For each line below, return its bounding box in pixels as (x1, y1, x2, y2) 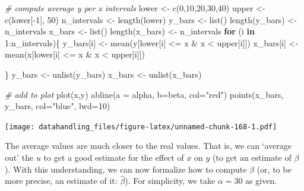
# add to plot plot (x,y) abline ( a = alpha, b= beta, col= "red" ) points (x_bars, (5, 88, 284, 100)
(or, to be (256, 163, 292, 175)
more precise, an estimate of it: (5, 174, 118, 187)
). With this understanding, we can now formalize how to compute (5, 163, 247, 175)
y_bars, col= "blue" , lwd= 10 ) (5, 100, 110, 112)
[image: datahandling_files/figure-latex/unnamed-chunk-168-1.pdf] (5, 122, 277, 131)
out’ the (5, 151, 34, 163)
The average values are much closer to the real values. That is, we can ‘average (5, 139, 292, 152)
